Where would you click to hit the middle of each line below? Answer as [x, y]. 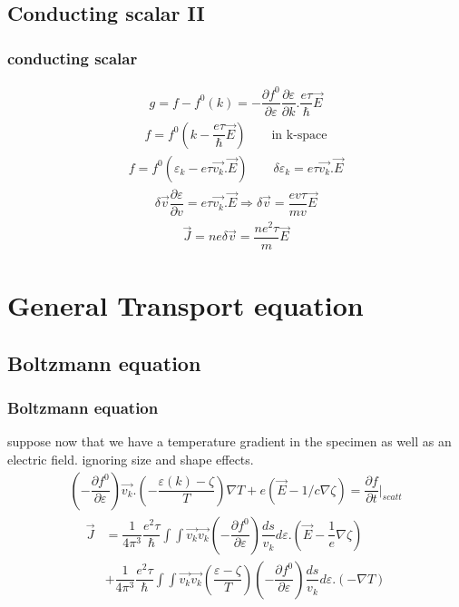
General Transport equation [186, 305]
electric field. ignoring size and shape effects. [131, 459]
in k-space [299, 135]
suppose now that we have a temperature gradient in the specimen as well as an [229, 441]
